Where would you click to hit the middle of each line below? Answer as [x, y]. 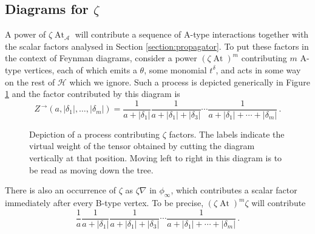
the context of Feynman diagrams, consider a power [101, 58]
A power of [25, 34]
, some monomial [175, 69]
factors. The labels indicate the [227, 134]
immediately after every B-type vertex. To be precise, [104, 202]
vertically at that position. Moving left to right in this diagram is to [156, 158]
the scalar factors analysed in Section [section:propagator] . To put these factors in [157, 46]
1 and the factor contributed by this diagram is [93, 94]
